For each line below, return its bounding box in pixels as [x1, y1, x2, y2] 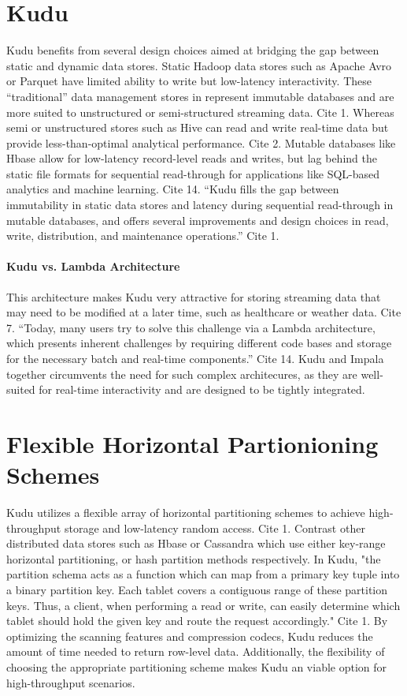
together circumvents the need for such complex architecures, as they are [6, 365, 357, 382]
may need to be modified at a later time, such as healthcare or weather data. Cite [6, 304, 401, 320]
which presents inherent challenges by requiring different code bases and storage [6, 335, 392, 351]
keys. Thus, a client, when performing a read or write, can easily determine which [6, 597, 401, 613]
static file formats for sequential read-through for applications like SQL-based [6, 165, 380, 181]
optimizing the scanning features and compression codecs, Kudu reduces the [6, 627, 373, 644]
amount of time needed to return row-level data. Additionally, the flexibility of [6, 643, 385, 660]
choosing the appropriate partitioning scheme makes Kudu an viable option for [6, 659, 387, 675]
